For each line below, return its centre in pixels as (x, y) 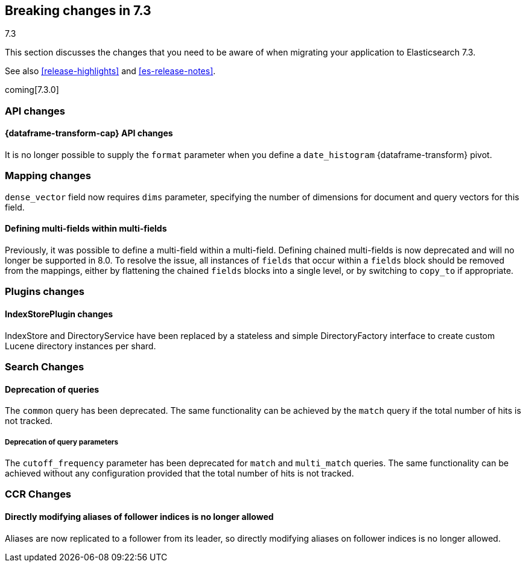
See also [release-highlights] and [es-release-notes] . (110, 71)
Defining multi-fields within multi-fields (86, 229)
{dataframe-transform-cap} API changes (89, 133)
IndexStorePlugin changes (59, 314)
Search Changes (45, 366)
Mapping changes (48, 176)
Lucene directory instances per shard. (81, 346)
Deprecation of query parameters (62, 442)
